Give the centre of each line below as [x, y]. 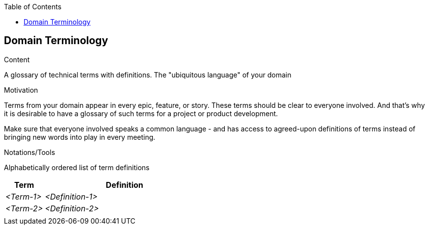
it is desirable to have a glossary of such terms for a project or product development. [141, 113]
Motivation [21, 90]
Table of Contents [33, 7]
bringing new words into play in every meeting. [80, 137]
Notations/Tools [30, 152]
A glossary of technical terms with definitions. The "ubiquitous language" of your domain [148, 75]
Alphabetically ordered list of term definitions [77, 167]
